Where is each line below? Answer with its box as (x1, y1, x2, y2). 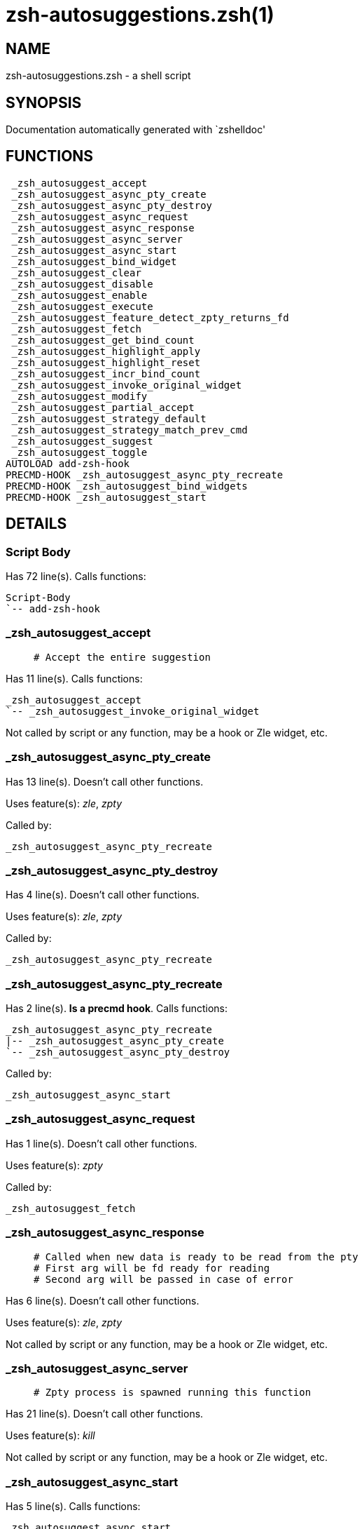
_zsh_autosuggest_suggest (11, 435, 153, 447)
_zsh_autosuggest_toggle (11, 446, 148, 458)
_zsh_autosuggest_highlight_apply (11, 345, 201, 357)
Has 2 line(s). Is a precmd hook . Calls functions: (6, 1002, 228, 1015)
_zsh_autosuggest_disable (11, 278, 153, 290)
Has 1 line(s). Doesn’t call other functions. (6, 1137, 197, 1150)
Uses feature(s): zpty (6, 1159, 103, 1171)
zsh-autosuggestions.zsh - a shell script (6, 69, 191, 82)
